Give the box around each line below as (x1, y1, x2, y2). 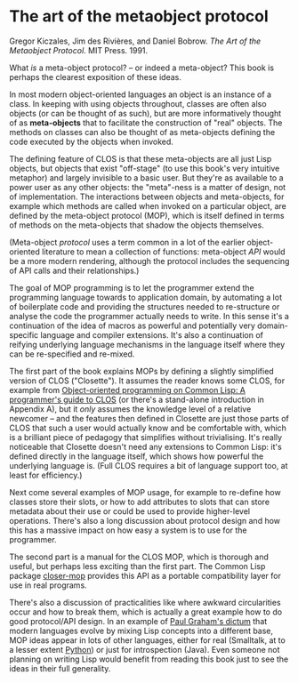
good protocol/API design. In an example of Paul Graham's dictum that (9, 615, 268, 626)
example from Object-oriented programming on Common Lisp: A (9, 384, 246, 395)
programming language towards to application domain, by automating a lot (9, 292, 283, 302)
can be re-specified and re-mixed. (9, 349, 135, 359)
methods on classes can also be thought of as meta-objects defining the (9, 126, 276, 137)
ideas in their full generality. (9, 663, 111, 673)
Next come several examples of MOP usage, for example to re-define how (9, 486, 282, 497)
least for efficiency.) (9, 470, 83, 480)
